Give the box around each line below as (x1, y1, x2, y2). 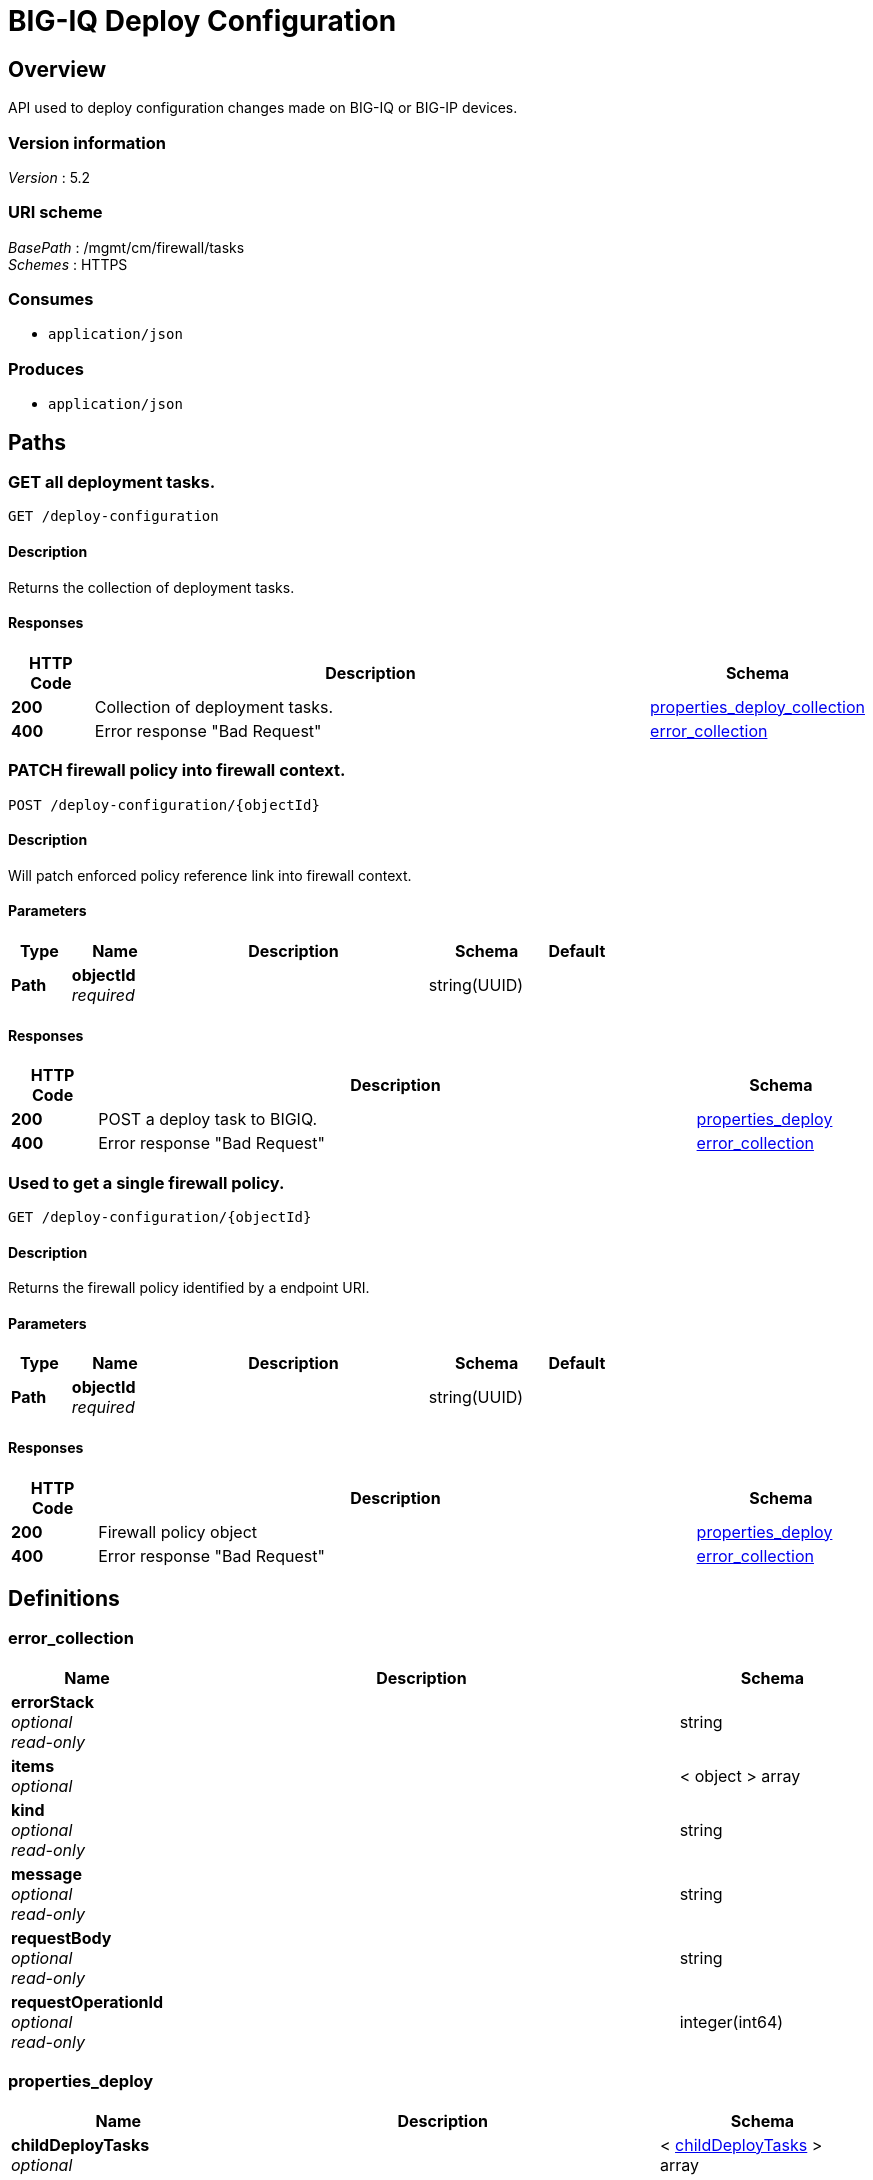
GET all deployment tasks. (8, 472, 216, 493)
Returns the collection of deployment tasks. (8, 578, 295, 596)
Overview (8, 56, 107, 82)
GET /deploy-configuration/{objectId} (8, 1208, 312, 1225)
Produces (8, 358, 84, 379)
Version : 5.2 (8, 168, 91, 186)
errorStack (11, 1691, 95, 1712)
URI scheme (8, 202, 103, 223)
